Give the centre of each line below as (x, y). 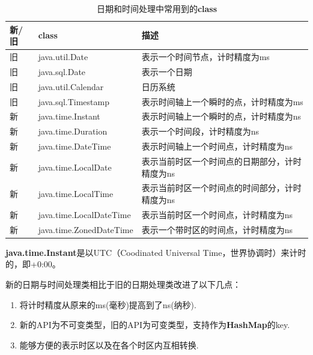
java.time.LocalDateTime (84, 214)
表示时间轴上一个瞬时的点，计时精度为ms (222, 101)
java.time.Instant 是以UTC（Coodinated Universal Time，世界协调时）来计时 (156, 252)
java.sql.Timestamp (74, 101)
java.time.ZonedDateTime (86, 229)
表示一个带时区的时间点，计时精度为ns (217, 229)
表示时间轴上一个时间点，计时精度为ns (217, 146)
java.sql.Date (62, 71)
